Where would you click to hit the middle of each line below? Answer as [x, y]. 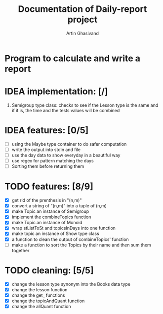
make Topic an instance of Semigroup [50, 211]
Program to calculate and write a [73, 58]
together [20, 250]
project [82, 20]
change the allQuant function [41, 306]
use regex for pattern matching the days [53, 161]
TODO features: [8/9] [49, 187]
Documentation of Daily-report [82, 9]
